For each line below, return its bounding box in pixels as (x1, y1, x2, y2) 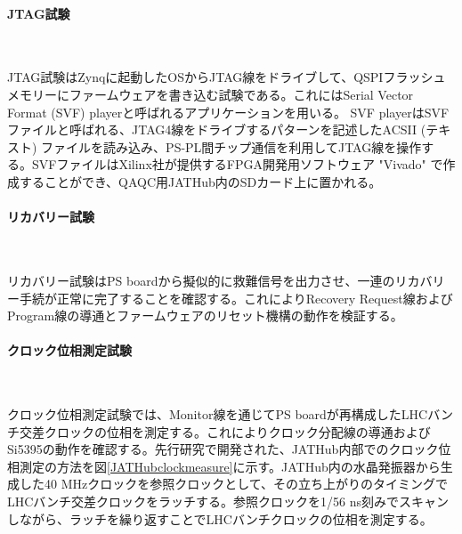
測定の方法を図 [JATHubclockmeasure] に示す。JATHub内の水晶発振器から (19, 457, 441, 475)
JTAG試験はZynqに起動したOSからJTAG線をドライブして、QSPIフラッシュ (7, 68, 446, 86)
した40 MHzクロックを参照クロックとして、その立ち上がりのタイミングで (19, 474, 449, 493)
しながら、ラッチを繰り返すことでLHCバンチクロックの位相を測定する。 (7, 509, 433, 528)
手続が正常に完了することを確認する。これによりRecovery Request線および (19, 288, 453, 307)
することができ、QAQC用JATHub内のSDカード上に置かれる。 (19, 172, 382, 190)
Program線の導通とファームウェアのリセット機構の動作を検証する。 (7, 306, 403, 325)
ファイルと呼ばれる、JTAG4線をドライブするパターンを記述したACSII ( (7, 120, 426, 139)
